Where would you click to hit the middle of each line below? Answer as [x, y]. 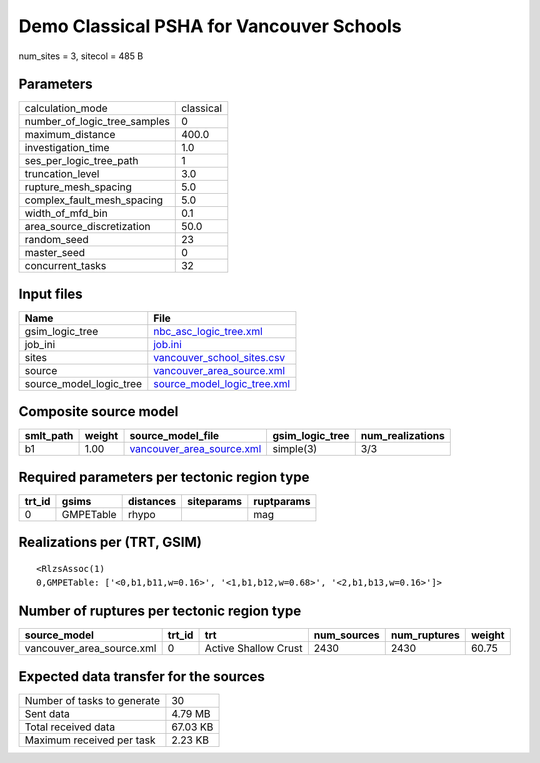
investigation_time [67, 148]
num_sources [346, 635]
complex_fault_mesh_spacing [94, 200]
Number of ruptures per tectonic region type [160, 611]
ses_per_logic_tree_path [81, 161]
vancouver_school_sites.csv [219, 357]
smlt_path [49, 436]
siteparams [214, 501]
